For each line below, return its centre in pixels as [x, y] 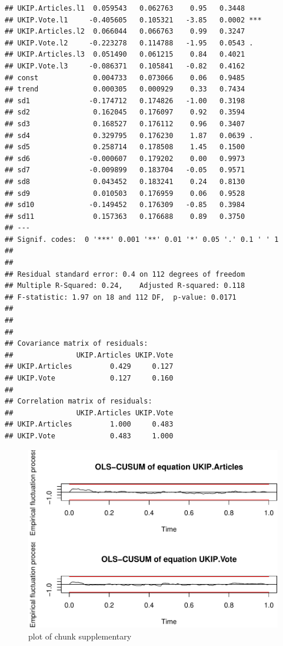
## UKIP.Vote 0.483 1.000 [89, 436]
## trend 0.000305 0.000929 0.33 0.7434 [125, 89]
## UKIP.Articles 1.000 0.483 [89, 424]
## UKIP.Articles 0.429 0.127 [89, 367]
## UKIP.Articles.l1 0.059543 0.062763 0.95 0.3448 [125, 8]
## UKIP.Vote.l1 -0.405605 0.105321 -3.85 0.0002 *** [133, 20]
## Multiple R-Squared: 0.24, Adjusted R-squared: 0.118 [125, 286]
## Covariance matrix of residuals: [76, 344]
